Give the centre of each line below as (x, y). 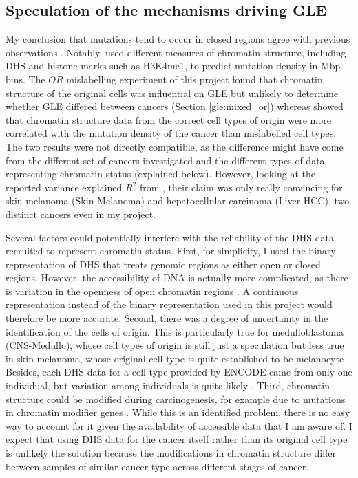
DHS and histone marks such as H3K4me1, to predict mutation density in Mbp (173, 66)
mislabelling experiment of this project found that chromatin (194, 79)
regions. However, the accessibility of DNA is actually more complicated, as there (177, 278)
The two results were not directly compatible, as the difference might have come (175, 146)
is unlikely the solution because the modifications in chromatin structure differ (171, 453)
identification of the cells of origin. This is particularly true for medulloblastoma (175, 331)
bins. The (25, 79)
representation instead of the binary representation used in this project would (169, 304)
